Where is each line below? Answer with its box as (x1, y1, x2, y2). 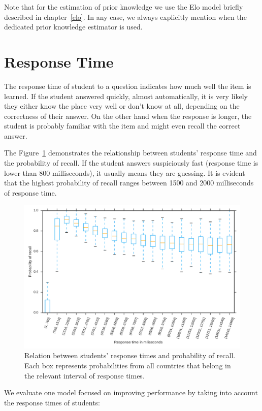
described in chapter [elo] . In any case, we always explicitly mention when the (4, 11, 247, 22)
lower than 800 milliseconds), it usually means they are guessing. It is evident (4, 167, 245, 178)
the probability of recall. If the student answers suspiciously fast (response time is (4, 157, 258, 168)
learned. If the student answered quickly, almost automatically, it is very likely (4, 90, 248, 101)
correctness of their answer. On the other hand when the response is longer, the (4, 110, 252, 121)
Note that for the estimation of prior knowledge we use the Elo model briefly (4, 2, 243, 12)
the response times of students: (4, 397, 101, 407)
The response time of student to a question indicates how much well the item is (4, 80, 251, 91)
